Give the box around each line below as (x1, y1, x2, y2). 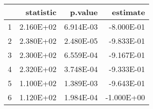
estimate (112, 6, 145, 18)
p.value (70, 6, 98, 18)
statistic (25, 6, 57, 18)
